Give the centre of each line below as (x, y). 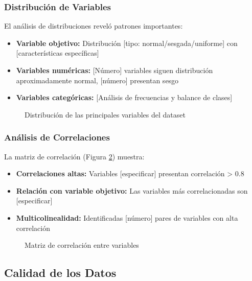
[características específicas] (58, 53)
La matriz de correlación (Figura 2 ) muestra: (74, 156)
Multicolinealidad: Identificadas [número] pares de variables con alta (127, 217)
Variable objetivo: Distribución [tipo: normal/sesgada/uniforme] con (127, 43)
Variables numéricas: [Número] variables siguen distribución (114, 70)
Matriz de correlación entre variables (82, 245)
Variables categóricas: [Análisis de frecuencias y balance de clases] (124, 97)
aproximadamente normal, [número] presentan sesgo (97, 80)
